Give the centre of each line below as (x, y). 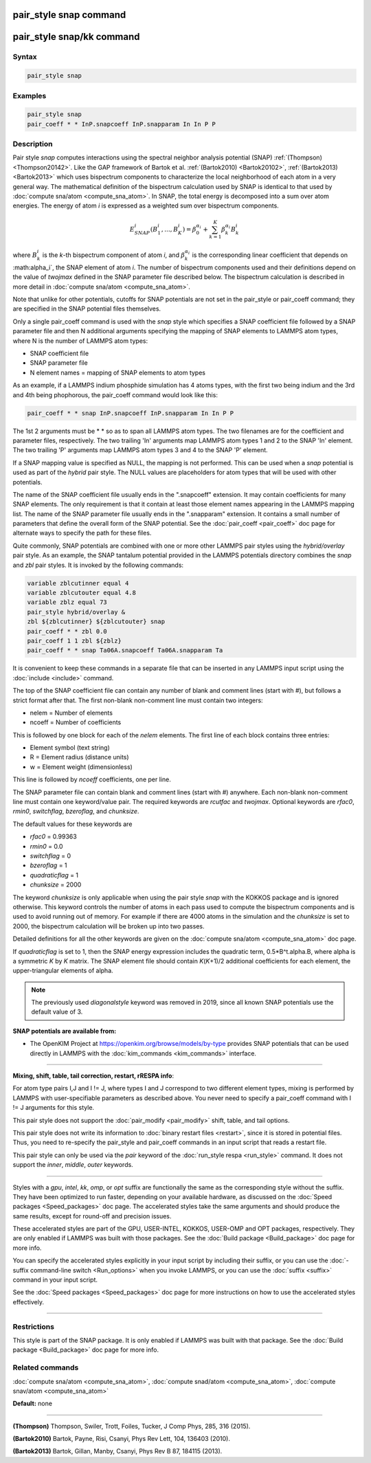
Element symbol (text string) (70, 748)
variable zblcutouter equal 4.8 (82, 593)
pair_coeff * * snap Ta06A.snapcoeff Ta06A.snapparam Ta (125, 650)
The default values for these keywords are (72, 824)
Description (33, 144)
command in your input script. (55, 1280)
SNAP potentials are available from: (65, 1031)
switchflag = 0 (50, 856)
